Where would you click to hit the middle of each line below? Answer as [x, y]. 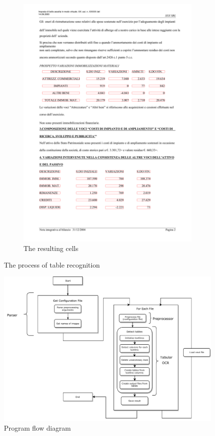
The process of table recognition [52, 264]
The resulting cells [51, 248]
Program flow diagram [37, 427]
